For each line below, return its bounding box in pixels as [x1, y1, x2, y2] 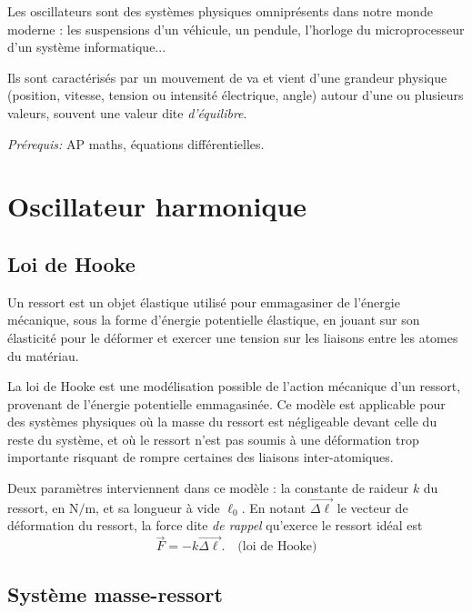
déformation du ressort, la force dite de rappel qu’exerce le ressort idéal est [7, 516, 423, 535]
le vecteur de [336, 497, 408, 517]
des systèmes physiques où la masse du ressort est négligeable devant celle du [7, 412, 437, 431]
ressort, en [7, 497, 65, 517]
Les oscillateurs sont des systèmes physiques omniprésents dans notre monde [7, 2, 433, 20]
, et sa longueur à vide [95, 497, 220, 517]
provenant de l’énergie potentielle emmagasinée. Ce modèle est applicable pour [7, 394, 446, 413]
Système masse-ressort [7, 579, 223, 608]
